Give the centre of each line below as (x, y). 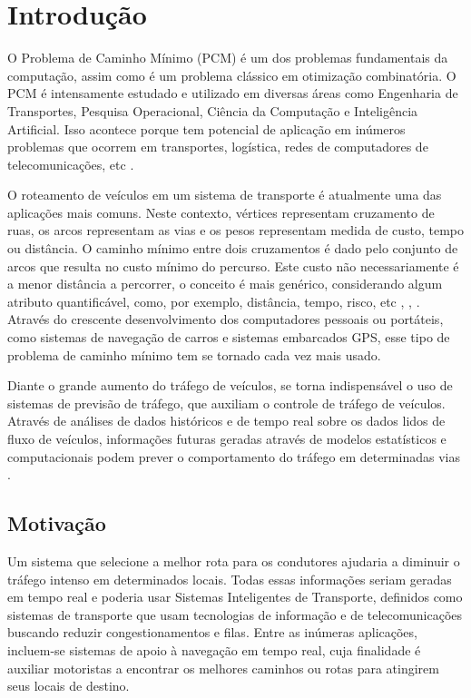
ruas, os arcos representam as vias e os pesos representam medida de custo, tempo (236, 230)
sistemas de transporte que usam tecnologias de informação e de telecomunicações (235, 614)
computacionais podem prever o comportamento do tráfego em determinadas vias (234, 456)
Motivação (57, 523)
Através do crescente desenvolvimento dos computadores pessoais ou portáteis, (226, 319)
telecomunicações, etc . (71, 164)
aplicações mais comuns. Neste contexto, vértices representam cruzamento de (221, 212)
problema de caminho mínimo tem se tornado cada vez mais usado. (194, 354)
